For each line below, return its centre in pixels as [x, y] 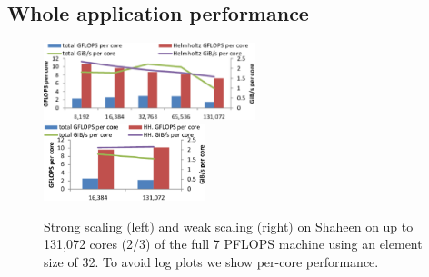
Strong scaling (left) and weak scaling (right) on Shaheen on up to [229, 226]
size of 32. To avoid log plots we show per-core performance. [211, 261]
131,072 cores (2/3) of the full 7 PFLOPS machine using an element [233, 244]
